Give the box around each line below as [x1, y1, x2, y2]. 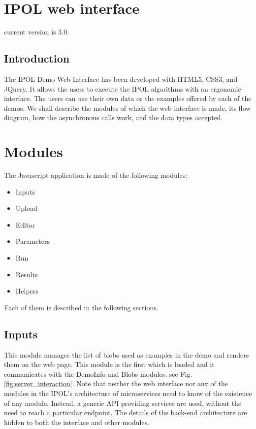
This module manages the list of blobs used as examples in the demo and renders [4, 349, 249, 360]
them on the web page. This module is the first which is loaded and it [4, 359, 215, 369]
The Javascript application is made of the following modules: [4, 170, 188, 180]
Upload [15, 203, 37, 213]
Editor [15, 219, 35, 230]
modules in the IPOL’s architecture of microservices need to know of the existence [4, 388, 252, 398]
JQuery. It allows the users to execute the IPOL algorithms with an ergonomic [4, 83, 241, 94]
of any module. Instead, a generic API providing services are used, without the [4, 397, 242, 408]
